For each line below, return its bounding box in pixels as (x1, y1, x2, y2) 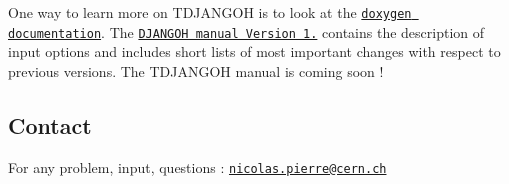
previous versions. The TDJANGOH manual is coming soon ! (8, 60, 384, 81)
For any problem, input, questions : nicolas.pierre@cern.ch (8, 156, 387, 177)
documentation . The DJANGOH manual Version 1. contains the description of (8, 21, 485, 42)
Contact (8, 109, 92, 140)
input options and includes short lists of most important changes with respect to (8, 41, 501, 62)
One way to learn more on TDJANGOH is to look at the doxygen (8, 2, 412, 22)
